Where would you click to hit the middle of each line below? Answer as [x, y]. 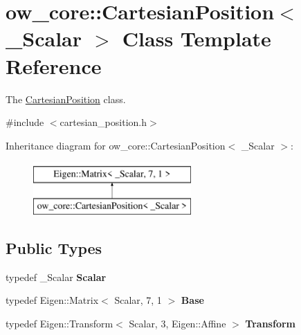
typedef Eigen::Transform [60, 323]
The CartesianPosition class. [66, 99]
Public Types [54, 247]
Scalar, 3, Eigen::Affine [177, 323]
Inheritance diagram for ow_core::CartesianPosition [116, 145]
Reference [54, 65]
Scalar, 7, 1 [138, 300]
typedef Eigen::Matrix [52, 300]
